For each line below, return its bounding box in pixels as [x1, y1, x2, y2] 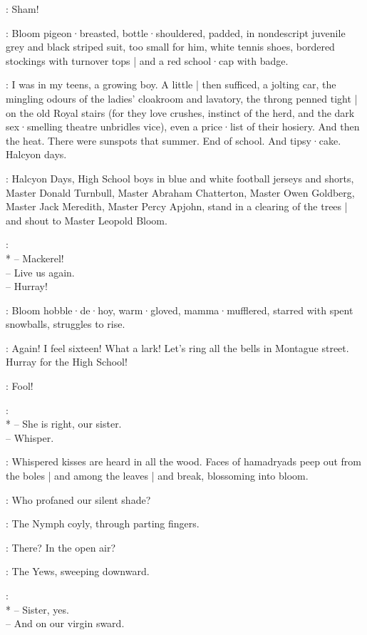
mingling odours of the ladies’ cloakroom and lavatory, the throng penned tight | [6, 91, 358, 105]
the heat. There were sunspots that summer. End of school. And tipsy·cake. [6, 133, 341, 148]
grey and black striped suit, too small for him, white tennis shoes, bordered [6, 39, 335, 54]
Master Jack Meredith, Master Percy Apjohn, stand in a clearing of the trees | [6, 199, 348, 214]
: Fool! [6, 378, 33, 393]
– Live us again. [6, 264, 75, 279]
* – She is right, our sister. [6, 416, 122, 431]
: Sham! [6, 1, 39, 16]
